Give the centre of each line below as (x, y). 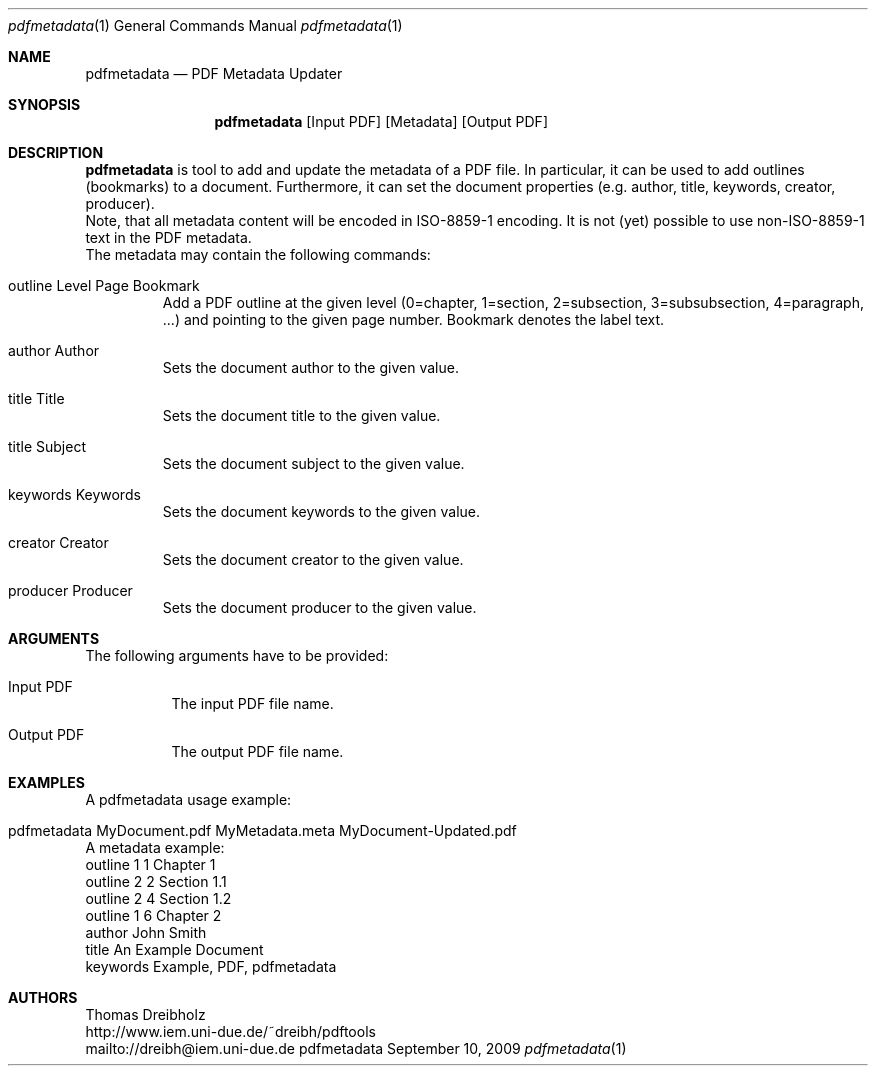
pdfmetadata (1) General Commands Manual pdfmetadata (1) (205, 25)
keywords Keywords (74, 494)
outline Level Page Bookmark (104, 285)
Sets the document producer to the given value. (319, 607)
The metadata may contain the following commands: (258, 254)
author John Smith (146, 932)
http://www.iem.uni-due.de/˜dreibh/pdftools (230, 1031)
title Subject (47, 446)
